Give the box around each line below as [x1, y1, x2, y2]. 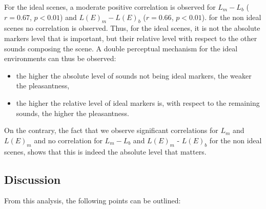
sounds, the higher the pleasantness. [16, 107, 129, 118]
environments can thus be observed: [4, 53, 116, 64]
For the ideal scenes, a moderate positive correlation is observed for [4, 2, 216, 12]
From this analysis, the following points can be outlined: [4, 195, 181, 206]
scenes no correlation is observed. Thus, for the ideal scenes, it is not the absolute [4, 23, 260, 33]
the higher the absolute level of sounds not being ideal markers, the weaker [16, 70, 252, 81]
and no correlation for [34, 135, 103, 145]
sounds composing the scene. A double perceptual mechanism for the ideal [4, 43, 238, 53]
